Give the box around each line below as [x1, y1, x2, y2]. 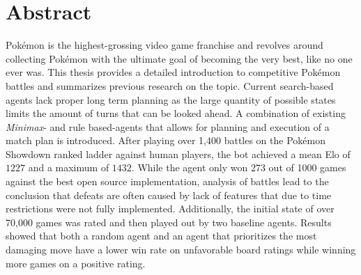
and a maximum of [28, 160, 109, 175]
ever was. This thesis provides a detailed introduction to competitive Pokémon [6, 65, 341, 79]
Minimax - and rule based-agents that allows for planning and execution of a [6, 119, 330, 134]
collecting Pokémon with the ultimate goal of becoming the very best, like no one [6, 51, 353, 65]
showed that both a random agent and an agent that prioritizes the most [6, 228, 317, 243]
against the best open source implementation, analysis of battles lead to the [6, 174, 329, 189]
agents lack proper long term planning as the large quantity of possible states [6, 92, 336, 107]
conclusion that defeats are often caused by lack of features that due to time [6, 187, 332, 202]
